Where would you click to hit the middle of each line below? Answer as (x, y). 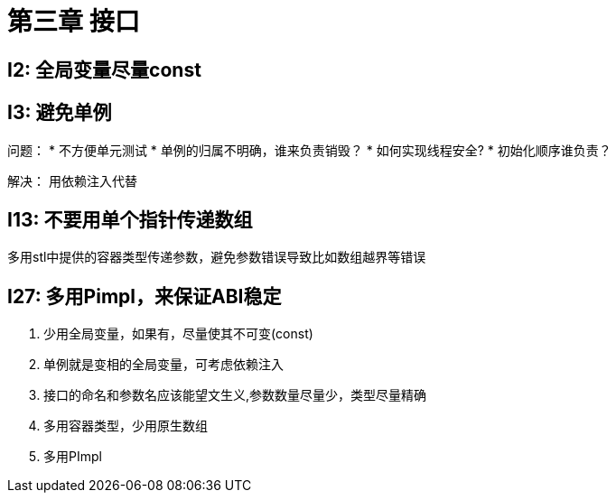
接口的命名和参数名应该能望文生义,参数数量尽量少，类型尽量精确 (235, 395)
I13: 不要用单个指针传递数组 (130, 220)
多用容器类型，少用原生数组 (126, 426)
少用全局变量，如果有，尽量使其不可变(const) (178, 334)
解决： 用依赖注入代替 (72, 181)
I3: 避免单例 (60, 113)
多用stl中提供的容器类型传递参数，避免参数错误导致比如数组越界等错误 (217, 257)
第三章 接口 (74, 22)
